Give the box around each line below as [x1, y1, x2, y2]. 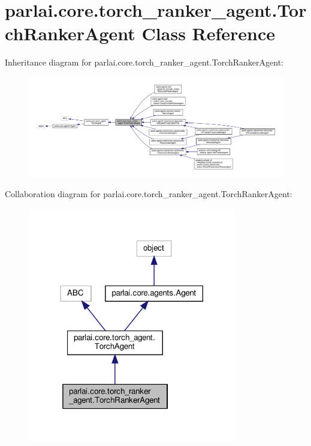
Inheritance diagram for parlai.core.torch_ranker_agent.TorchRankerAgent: [5, 56, 283, 69]
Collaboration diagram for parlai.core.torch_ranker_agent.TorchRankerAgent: [5, 188, 292, 200]
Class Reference [141, 21, 276, 46]
